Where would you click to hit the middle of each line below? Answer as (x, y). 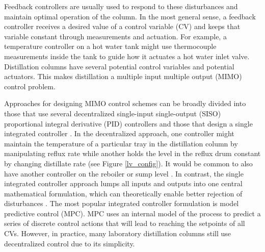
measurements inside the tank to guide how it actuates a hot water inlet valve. (127, 56)
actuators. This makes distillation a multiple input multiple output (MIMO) (123, 76)
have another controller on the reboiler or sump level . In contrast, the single (124, 173)
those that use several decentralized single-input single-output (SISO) (113, 113)
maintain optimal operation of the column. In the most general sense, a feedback (130, 16)
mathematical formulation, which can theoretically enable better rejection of (123, 193)
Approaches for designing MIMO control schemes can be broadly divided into (125, 103)
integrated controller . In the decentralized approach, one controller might (119, 133)
